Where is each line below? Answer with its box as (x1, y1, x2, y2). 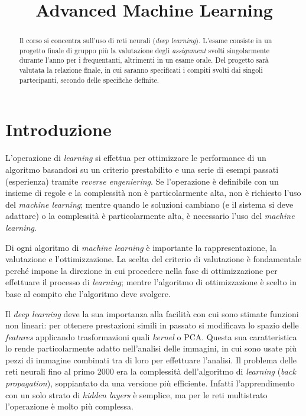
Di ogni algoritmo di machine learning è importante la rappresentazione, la (5, 241, 276, 253)
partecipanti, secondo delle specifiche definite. (19, 75, 159, 85)
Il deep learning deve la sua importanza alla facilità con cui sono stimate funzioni (5, 307, 299, 320)
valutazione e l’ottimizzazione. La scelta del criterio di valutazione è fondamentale (5, 253, 302, 265)
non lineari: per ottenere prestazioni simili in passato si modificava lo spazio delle (5, 319, 299, 331)
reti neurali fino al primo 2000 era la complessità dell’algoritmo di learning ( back (5, 365, 296, 378)
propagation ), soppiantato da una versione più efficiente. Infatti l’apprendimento (5, 377, 295, 389)
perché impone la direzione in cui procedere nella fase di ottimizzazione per (5, 264, 278, 276)
